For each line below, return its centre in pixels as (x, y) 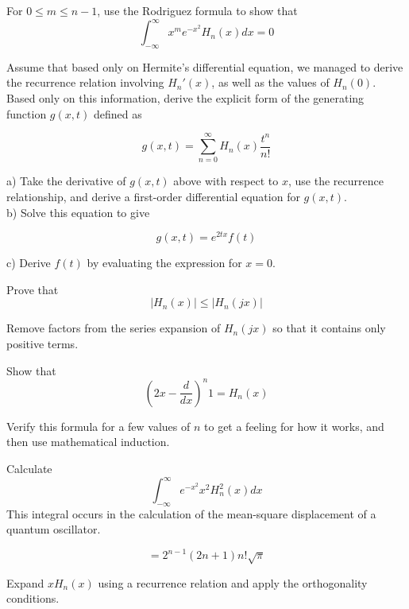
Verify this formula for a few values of (98, 426)
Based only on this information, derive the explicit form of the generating (185, 98)
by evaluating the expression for (164, 263)
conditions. (33, 598)
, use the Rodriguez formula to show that (197, 10)
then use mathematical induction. (88, 442)
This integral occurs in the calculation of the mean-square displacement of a (191, 513)
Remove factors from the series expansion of (114, 328)
